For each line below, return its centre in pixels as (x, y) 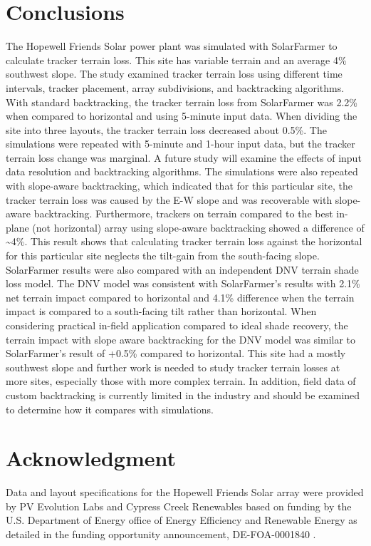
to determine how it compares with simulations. (110, 409)
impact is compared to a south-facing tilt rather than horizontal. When (161, 311)
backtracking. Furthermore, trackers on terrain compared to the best (183, 213)
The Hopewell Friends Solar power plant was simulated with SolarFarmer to (172, 46)
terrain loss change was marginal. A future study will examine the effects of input (184, 157)
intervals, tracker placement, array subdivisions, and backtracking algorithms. (175, 87)
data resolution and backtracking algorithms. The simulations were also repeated (182, 171)
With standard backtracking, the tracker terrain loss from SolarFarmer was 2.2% (182, 102)
